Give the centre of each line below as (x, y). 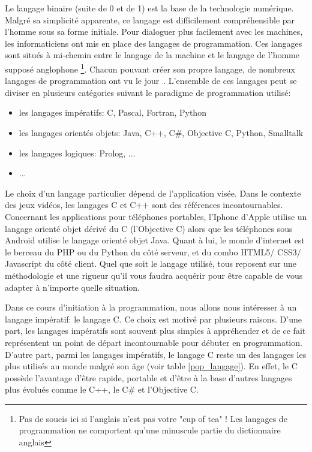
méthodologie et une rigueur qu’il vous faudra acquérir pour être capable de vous (154, 275)
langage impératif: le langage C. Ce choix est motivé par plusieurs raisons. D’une (153, 319)
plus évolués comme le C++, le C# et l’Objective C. (102, 389)
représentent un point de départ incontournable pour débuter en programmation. (154, 342)
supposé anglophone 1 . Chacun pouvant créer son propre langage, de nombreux (150, 68)
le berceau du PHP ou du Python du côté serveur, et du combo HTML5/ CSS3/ (153, 251)
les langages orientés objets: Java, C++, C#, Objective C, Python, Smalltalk (161, 132)
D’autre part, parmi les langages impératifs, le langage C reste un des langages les (156, 354)
